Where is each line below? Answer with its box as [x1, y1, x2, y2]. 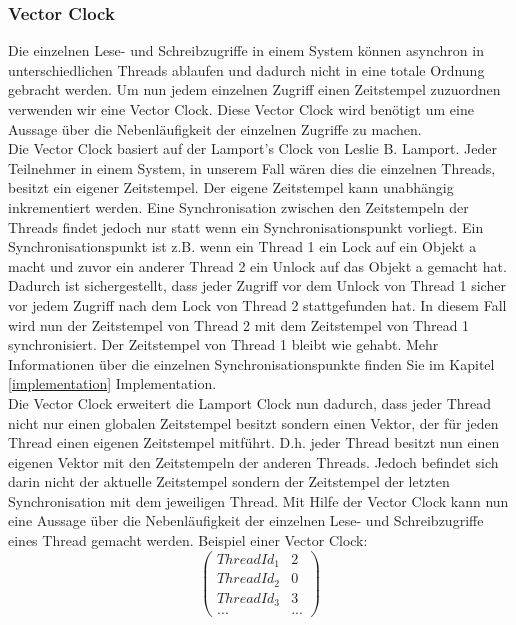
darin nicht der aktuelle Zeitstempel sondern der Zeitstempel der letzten [8, 471, 450, 492]
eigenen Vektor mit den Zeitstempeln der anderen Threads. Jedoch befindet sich [8, 451, 499, 472]
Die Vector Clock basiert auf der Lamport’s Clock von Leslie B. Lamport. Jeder [8, 138, 497, 159]
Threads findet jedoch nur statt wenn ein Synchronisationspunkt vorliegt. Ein [8, 216, 484, 237]
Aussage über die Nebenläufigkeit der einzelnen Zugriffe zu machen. [8, 118, 422, 139]
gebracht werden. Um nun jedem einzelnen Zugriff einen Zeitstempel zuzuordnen [8, 79, 501, 100]
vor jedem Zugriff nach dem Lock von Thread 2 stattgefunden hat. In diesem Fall [8, 294, 507, 315]
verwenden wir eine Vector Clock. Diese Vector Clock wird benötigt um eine [8, 99, 474, 119]
